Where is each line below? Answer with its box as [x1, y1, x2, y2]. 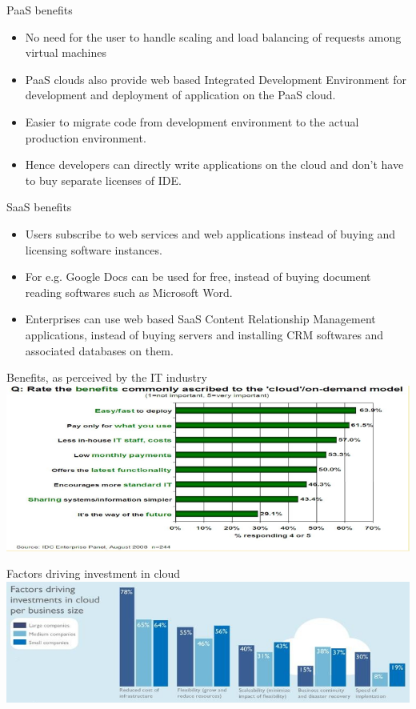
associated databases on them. [25, 342, 174, 359]
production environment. [25, 129, 146, 146]
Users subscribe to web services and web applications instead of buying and [25, 225, 396, 242]
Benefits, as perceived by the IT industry [6, 369, 207, 386]
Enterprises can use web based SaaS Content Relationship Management [25, 310, 376, 327]
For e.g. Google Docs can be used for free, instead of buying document [25, 268, 371, 285]
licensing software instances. [25, 241, 162, 258]
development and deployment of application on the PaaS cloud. [25, 86, 336, 103]
